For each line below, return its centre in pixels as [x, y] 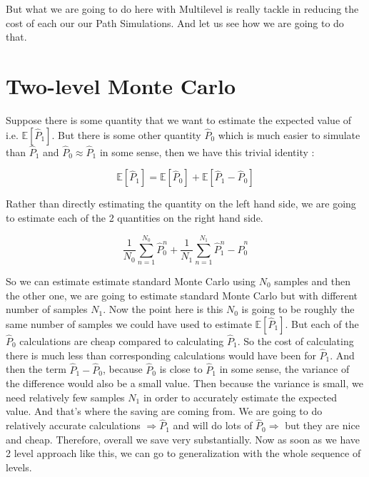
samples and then [312, 281]
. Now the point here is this [163, 309]
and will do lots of [213, 425]
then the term [36, 369]
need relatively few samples [65, 397]
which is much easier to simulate [289, 134]
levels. [19, 467]
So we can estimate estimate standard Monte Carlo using [131, 281]
